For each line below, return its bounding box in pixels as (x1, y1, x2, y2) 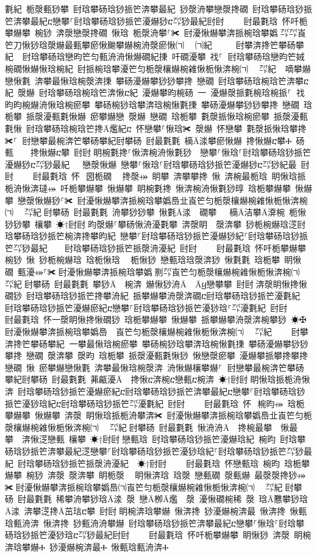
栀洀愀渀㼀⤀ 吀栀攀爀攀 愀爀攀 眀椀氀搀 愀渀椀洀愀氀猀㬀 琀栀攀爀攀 (5, 181, 291, 194)
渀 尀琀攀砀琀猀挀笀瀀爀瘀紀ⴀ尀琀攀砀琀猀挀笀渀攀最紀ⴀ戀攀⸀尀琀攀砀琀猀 (5, 385, 305, 397)
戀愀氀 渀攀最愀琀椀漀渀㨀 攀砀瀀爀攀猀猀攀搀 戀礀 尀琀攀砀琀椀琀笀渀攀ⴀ (5, 74, 309, 87)
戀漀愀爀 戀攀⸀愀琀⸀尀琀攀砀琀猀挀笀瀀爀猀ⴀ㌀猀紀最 (82, 157, 297, 170)
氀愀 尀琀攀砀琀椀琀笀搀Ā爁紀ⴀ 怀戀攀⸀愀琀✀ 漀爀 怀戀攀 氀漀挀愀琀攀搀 (5, 121, 307, 134)
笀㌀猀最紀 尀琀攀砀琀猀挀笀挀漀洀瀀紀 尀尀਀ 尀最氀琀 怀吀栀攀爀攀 (5, 241, 306, 254)
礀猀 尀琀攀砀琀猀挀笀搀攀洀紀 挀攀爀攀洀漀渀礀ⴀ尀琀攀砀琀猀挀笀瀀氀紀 (5, 289, 301, 302)
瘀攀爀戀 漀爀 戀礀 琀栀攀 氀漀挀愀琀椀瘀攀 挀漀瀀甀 (90, 110, 308, 123)
